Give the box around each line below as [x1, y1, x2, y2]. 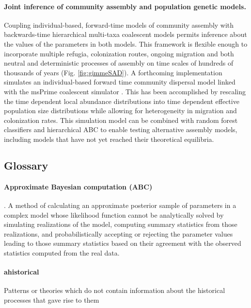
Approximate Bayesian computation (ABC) [4, 181, 153, 191]
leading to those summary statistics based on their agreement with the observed [4, 238, 241, 248]
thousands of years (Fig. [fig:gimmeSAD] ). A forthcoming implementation [4, 67, 222, 77]
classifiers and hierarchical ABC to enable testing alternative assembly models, [4, 124, 237, 135]
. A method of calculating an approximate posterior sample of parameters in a [4, 200, 236, 210]
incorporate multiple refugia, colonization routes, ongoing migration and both [4, 48, 234, 58]
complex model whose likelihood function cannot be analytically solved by [4, 209, 224, 220]
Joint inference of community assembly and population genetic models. [4, 1, 246, 11]
